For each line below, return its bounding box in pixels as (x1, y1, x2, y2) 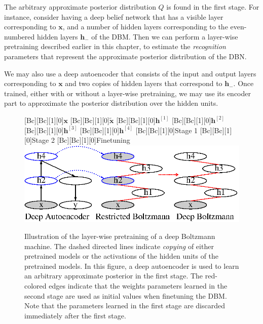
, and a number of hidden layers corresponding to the (62, 21, 228, 32)
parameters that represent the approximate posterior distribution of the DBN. (4, 51, 247, 61)
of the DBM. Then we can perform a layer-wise (91, 31, 238, 42)
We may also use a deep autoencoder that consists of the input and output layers (4, 68, 256, 78)
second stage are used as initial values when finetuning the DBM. (24, 290, 227, 301)
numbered (4, 31, 35, 42)
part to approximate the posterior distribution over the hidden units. (4, 98, 218, 108)
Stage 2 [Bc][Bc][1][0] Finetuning (31, 135, 130, 145)
